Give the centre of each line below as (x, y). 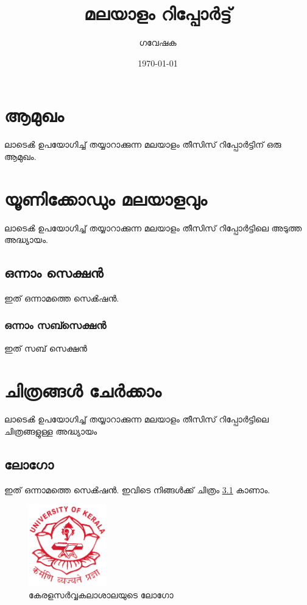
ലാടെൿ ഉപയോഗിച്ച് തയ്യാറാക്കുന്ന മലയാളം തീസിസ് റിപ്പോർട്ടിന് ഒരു (143, 144)
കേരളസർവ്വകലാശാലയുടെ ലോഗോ (101, 595)
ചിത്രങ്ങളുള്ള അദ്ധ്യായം (51, 431)
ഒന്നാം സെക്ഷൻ (54, 273)
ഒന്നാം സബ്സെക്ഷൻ (55, 325)
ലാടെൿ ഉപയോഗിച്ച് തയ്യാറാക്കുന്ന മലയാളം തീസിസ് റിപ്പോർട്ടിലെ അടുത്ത (153, 227)
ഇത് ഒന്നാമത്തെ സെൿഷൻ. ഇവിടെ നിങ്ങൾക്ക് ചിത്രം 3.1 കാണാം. (137, 489)
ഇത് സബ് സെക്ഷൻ (46, 348)
